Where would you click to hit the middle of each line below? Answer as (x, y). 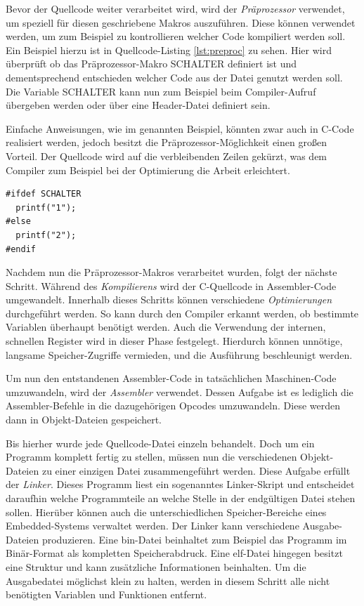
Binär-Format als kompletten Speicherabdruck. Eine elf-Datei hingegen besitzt (174, 553)
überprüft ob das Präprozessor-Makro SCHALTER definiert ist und (151, 64)
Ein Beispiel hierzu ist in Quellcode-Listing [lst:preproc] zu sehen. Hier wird (169, 50)
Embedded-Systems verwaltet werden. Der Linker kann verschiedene (152, 526)
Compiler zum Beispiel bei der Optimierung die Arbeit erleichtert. (148, 170)
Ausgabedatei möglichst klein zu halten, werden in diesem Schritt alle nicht (168, 580)
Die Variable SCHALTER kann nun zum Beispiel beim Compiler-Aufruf (161, 91)
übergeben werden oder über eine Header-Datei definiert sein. (138, 105)
